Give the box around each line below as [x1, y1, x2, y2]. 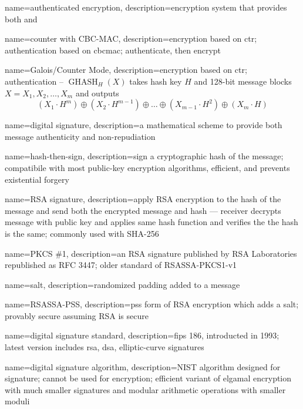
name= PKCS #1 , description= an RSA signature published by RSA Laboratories [5, 247, 297, 259]
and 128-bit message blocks [194, 75, 292, 87]
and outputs [75, 86, 119, 99]
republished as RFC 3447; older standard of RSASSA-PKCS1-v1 [5, 259, 237, 271]
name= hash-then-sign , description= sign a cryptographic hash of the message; [5, 150, 284, 162]
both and [5, 12, 38, 25]
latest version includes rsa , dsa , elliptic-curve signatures [5, 341, 204, 353]
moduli [5, 395, 30, 407]
